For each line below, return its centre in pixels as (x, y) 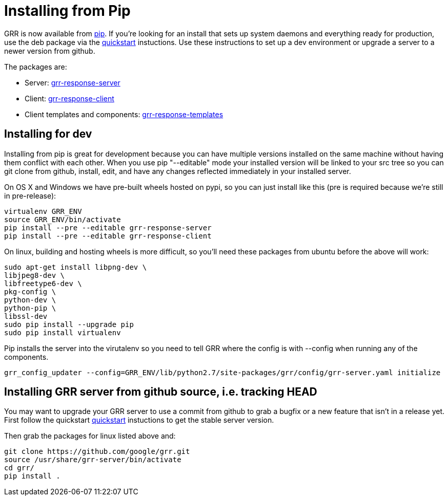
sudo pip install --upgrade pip (69, 324)
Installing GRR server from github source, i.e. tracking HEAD (161, 392)
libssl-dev (26, 316)
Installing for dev (48, 134)
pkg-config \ (30, 291)
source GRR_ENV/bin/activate (63, 219)
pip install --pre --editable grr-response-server (108, 227)
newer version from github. (50, 51)
